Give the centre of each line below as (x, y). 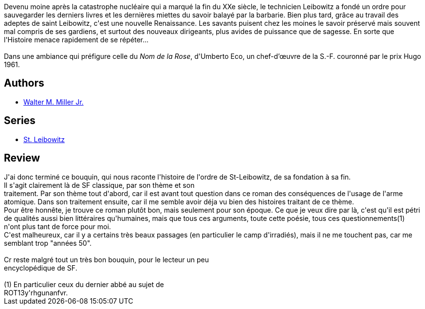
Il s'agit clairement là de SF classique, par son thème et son (99, 185)
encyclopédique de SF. (41, 268)
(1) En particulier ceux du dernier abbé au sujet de (84, 284)
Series (20, 121)
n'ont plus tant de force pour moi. (57, 226)
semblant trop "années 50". (48, 243)
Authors (24, 83)
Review (22, 158)
